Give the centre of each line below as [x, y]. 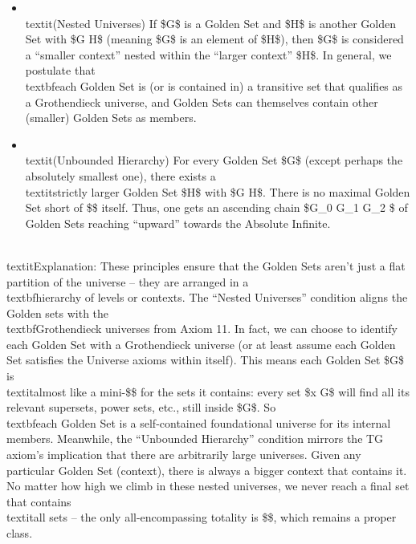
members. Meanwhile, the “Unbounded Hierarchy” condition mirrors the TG [195, 438]
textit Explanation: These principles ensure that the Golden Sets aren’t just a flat [206, 265]
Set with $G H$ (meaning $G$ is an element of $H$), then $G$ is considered [214, 39]
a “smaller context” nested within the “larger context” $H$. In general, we [208, 54]
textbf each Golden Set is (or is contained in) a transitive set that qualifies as [214, 85]
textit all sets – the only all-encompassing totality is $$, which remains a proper [202, 517]
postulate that [60, 70]
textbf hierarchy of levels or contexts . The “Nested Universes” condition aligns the [207, 297]
